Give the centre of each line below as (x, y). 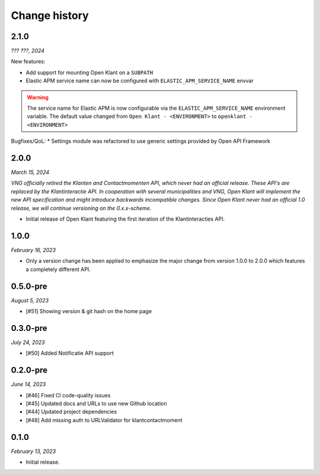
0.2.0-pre (29, 370)
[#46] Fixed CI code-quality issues (68, 395)
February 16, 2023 (33, 250)
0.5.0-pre (29, 286)
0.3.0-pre (29, 328)
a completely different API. (58, 269)
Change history (50, 15)
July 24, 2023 (28, 342)
